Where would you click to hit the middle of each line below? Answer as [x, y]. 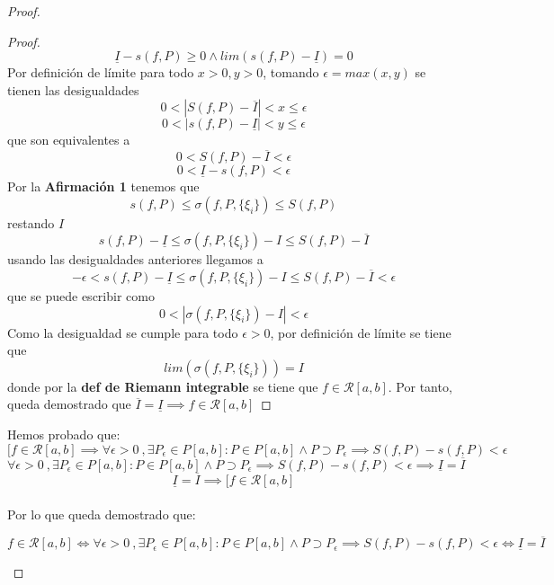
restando [31, 222]
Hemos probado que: [64, 434]
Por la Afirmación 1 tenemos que [103, 186]
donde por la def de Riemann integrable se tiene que [163, 386]
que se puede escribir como [81, 295]
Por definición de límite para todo [101, 72]
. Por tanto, [420, 386]
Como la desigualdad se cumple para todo [123, 332]
